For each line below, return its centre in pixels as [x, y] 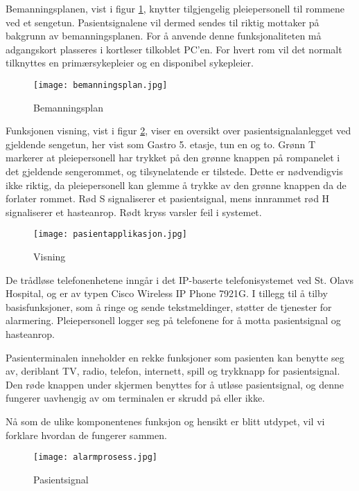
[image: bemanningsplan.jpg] [100, 85]
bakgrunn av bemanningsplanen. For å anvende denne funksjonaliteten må [164, 36]
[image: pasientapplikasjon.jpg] [110, 234]
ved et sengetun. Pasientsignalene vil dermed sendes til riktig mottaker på [163, 22]
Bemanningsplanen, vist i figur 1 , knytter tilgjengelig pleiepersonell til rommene [175, 8]
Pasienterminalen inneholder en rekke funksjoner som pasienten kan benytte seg [175, 357]
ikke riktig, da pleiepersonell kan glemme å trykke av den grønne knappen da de [176, 185]
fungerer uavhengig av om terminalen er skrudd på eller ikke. [135, 398]
